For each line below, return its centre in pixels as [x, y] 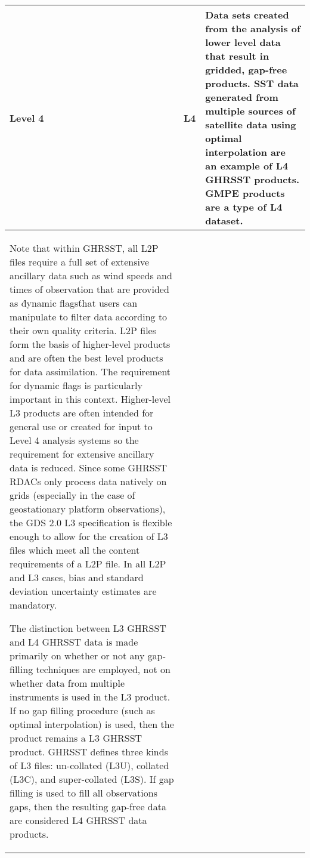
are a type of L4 [244, 207]
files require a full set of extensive [80, 262]
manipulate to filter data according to [89, 317]
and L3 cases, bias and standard [77, 577]
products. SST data [252, 83]
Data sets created [247, 15]
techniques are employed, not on [103, 669]
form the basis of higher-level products [90, 344]
